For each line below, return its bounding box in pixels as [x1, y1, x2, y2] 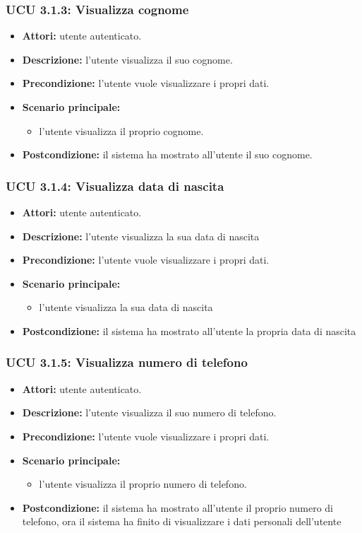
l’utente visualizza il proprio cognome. [39, 123, 204, 138]
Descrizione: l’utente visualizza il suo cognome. [22, 52, 233, 66]
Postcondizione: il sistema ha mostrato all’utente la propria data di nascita [22, 323, 356, 338]
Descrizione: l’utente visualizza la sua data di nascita [22, 228, 260, 243]
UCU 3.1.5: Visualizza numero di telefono [6, 353, 248, 371]
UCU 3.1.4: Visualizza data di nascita [6, 177, 224, 194]
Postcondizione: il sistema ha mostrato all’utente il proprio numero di [22, 500, 333, 515]
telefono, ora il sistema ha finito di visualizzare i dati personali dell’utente [22, 514, 342, 529]
